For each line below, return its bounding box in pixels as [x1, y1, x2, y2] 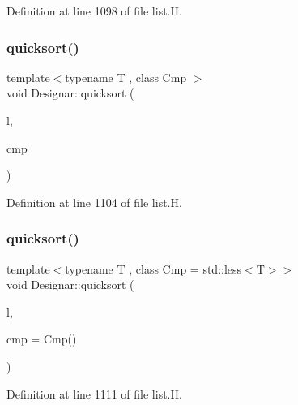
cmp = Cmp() [6, 330, 77, 347]
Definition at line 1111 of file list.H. [6, 385, 182, 402]
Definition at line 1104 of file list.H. [6, 193, 182, 210]
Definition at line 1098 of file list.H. [6, 2, 182, 19]
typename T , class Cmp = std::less [65, 260, 242, 277]
